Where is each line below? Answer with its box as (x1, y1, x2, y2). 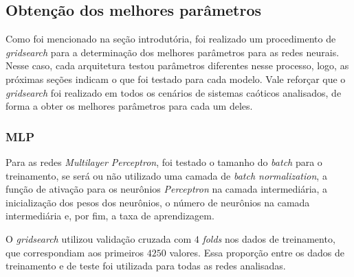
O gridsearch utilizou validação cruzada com (5, 231, 192, 245)
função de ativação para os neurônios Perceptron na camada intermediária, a (5, 182, 328, 196)
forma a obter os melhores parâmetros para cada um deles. (5, 99, 253, 113)
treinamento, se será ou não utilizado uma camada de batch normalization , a (5, 168, 327, 182)
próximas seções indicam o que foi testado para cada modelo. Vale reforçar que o (5, 71, 346, 86)
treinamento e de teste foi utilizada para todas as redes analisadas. (5, 258, 286, 273)
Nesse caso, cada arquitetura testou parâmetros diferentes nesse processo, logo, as (5, 58, 349, 73)
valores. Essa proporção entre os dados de (169, 245, 345, 259)
